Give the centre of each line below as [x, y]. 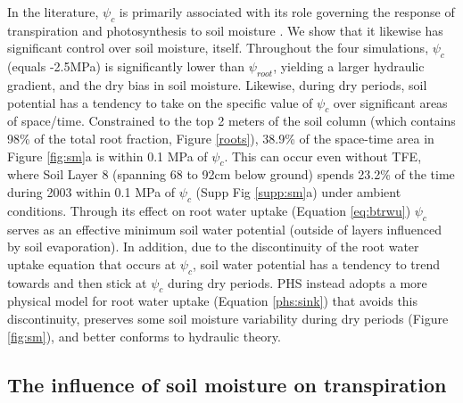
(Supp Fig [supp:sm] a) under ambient [298, 191]
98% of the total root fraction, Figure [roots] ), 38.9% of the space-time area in [221, 138]
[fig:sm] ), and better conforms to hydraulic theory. [144, 336]
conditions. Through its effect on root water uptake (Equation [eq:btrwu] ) [209, 210]
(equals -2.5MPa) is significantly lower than [126, 66]
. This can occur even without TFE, [323, 156]
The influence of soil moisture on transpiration [227, 384]
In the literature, [53, 12]
